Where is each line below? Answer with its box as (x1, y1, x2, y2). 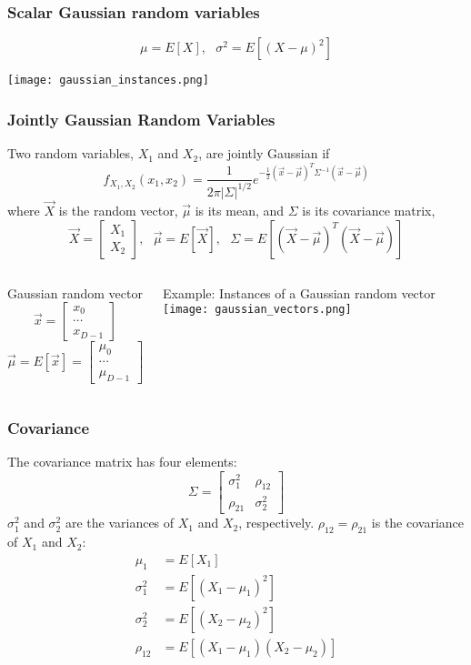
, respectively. (238, 513, 315, 532)
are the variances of (65, 513, 175, 532)
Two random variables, (7, 144, 134, 163)
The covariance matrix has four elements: (7, 452, 237, 470)
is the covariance (371, 513, 465, 532)
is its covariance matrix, (302, 200, 436, 219)
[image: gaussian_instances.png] (7, 74, 209, 87)
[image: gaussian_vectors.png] (163, 303, 352, 317)
